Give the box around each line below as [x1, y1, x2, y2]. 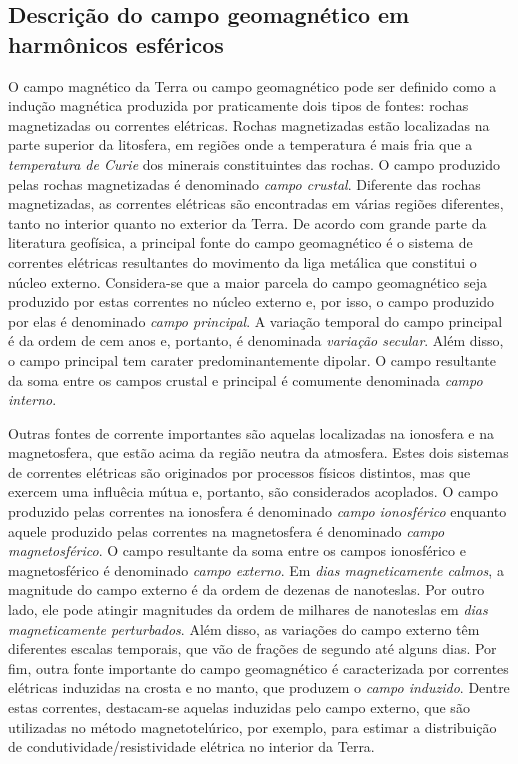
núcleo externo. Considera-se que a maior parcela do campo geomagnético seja [8, 271, 488, 292]
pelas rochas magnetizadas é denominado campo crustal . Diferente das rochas [8, 173, 481, 194]
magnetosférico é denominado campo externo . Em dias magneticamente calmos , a [8, 559, 504, 580]
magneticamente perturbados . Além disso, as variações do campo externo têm [8, 618, 480, 639]
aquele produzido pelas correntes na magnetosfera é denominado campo [8, 520, 445, 541]
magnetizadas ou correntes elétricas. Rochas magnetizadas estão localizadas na [8, 114, 490, 135]
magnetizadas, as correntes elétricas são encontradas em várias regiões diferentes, [8, 193, 504, 214]
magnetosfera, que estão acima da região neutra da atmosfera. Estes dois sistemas [8, 442, 509, 463]
